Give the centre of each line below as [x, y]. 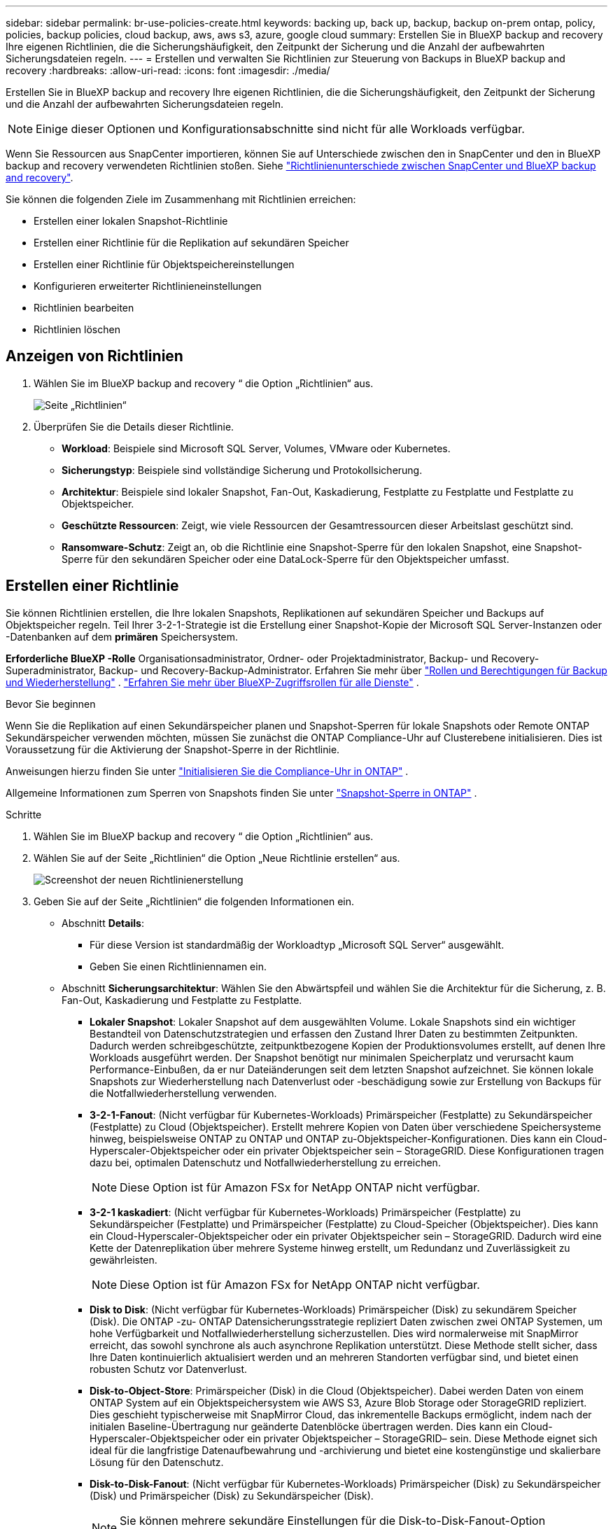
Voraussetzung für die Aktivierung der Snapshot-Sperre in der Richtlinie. [173, 749]
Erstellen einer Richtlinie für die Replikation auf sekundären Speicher [191, 243]
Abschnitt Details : [103, 923]
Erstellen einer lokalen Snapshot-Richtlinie [131, 221]
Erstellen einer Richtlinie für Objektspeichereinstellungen [164, 264]
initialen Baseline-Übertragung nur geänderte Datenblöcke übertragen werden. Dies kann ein [304, 1426]
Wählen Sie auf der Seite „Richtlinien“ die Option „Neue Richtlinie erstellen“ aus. [217, 858]
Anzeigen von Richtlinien [94, 356]
